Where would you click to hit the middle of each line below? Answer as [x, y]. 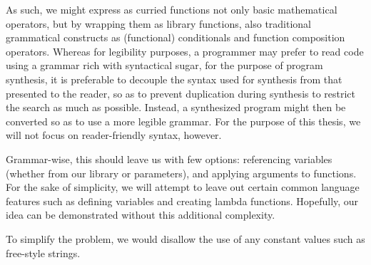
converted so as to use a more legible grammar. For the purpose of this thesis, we [183, 121]
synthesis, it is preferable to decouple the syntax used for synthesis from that [174, 79]
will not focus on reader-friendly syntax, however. [114, 135]
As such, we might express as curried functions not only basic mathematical [172, 9]
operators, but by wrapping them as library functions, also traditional [159, 23]
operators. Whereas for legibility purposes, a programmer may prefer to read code [185, 51]
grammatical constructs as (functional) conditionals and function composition [176, 37]
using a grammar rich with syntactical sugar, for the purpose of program [164, 65]
